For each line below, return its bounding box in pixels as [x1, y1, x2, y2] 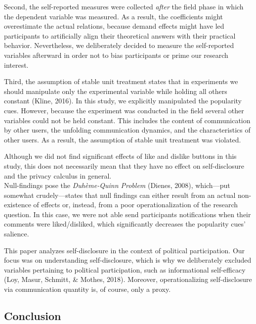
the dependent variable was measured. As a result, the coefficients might [4, 11, 223, 21]
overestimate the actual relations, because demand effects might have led [4, 21, 224, 31]
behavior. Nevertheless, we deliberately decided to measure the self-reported [4, 40, 234, 50]
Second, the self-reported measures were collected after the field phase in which [4, 1, 244, 11]
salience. [4, 229, 29, 239]
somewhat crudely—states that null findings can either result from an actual [4, 189, 236, 200]
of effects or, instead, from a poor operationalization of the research [33, 199, 238, 210]
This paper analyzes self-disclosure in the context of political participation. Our [4, 245, 245, 255]
